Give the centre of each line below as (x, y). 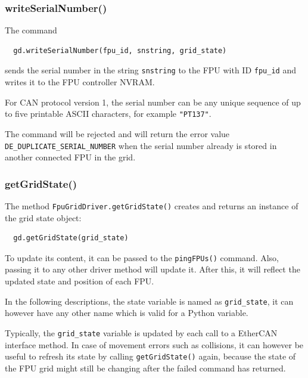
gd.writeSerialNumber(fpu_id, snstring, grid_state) (120, 50)
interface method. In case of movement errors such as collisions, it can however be (154, 344)
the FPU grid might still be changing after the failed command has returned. (145, 368)
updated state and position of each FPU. (80, 281)
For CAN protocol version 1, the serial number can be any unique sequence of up (153, 102)
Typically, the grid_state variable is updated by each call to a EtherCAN (141, 332)
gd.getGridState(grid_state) (71, 238)
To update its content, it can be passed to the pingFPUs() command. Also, (142, 257)
